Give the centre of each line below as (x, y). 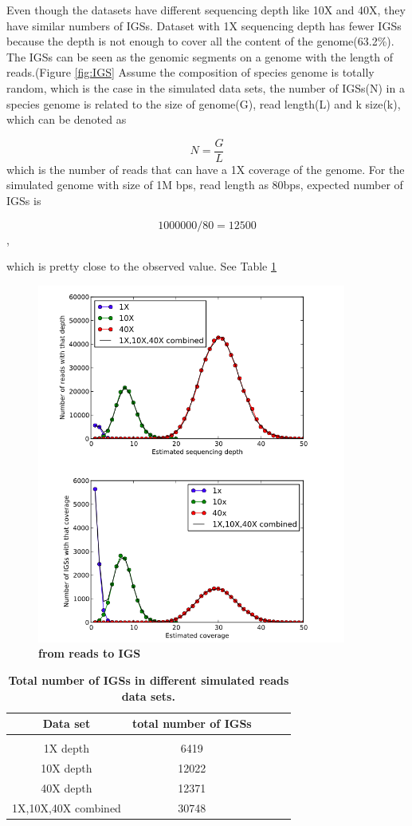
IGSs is (24, 200)
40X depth (67, 787)
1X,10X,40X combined (67, 807)
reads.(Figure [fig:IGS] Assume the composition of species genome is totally (190, 72)
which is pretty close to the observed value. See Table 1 (141, 266)
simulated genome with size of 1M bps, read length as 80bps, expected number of (205, 185)
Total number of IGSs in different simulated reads (149, 680)
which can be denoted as (67, 119)
